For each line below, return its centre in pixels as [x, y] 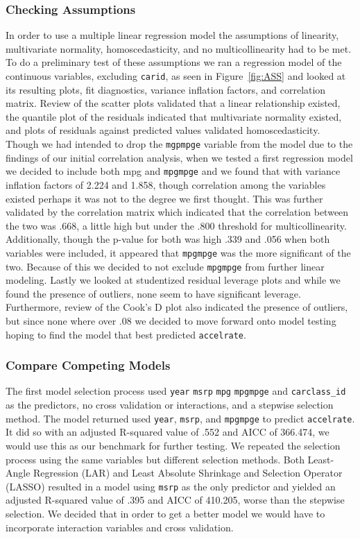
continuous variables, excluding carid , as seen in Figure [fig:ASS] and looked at [176, 76]
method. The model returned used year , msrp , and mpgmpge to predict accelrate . [180, 418]
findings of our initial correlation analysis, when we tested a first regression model [179, 157]
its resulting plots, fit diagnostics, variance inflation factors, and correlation [166, 89]
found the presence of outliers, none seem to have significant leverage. [153, 293]
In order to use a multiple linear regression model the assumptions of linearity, [172, 35]
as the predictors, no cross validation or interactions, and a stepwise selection [170, 405]
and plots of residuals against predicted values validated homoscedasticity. [163, 130]
